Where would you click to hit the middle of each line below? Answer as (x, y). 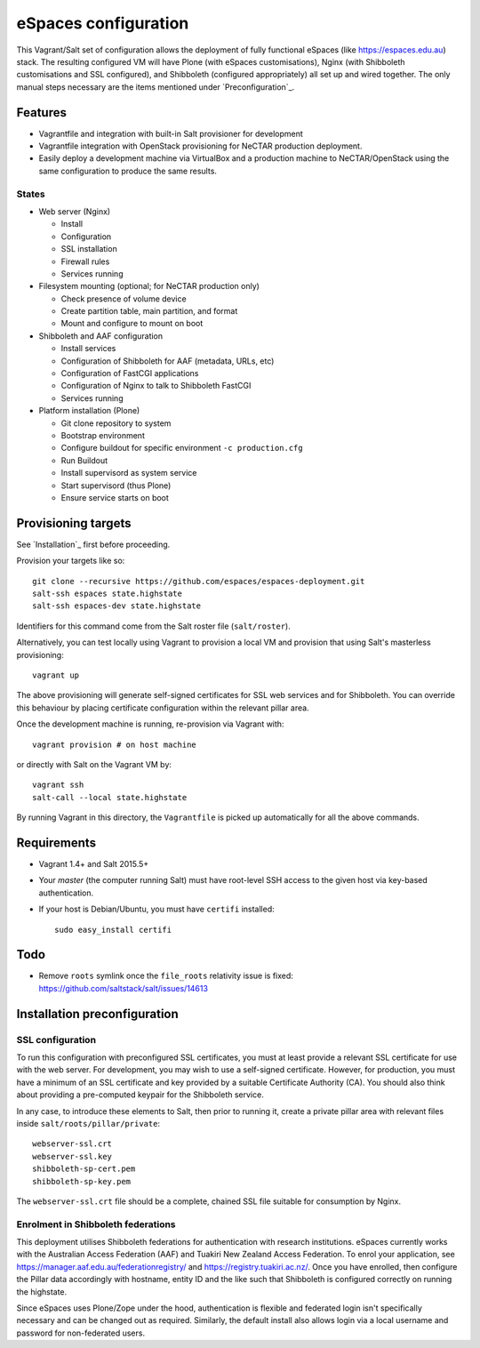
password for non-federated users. (81, 1333)
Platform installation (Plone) (89, 411)
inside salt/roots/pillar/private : (88, 1123)
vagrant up (56, 675)
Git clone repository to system (116, 423)
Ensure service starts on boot (115, 497)
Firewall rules (85, 261)
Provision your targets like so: (71, 561)
